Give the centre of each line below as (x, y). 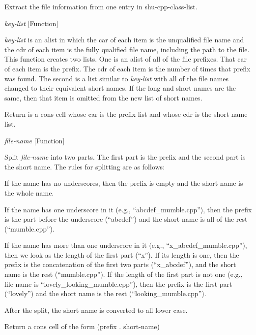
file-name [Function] (35, 140)
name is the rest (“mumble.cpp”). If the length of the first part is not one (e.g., (124, 274)
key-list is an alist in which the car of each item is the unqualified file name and (124, 40)
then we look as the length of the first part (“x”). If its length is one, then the (122, 254)
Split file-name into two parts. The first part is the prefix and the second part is (125, 157)
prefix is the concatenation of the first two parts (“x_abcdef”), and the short (120, 264)
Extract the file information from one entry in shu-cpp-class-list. (101, 6)
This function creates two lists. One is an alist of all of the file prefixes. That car (126, 59)
